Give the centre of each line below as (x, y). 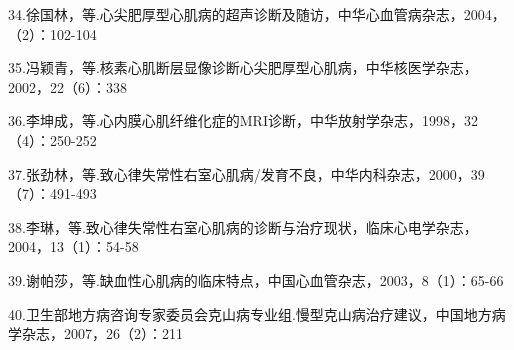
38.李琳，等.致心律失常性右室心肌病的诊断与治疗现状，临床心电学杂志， (243, 226)
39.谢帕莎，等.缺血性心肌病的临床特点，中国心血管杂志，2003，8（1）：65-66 (256, 279)
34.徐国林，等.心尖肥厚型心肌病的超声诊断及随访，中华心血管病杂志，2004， (257, 14)
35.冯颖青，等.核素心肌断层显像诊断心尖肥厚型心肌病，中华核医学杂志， (243, 67)
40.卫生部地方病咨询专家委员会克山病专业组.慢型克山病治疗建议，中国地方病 (257, 313)
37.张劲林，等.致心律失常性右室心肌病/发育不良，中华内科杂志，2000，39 (246, 173)
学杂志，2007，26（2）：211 (95, 333)
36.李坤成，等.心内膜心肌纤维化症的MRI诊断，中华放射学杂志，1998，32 (243, 120)
